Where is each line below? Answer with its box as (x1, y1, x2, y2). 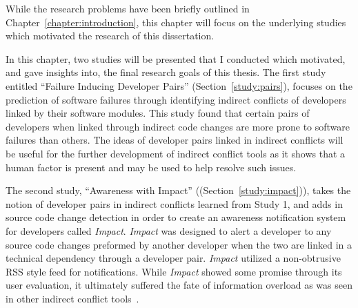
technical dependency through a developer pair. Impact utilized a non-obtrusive (6, 251, 341, 265)
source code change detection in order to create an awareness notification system (6, 210, 346, 224)
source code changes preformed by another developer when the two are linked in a (6, 237, 352, 251)
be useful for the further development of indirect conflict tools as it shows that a (6, 146, 346, 160)
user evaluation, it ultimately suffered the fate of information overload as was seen (6, 278, 352, 292)
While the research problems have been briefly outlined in (6, 1, 250, 15)
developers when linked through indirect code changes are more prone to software (6, 119, 350, 133)
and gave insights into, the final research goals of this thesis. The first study (6, 65, 326, 79)
